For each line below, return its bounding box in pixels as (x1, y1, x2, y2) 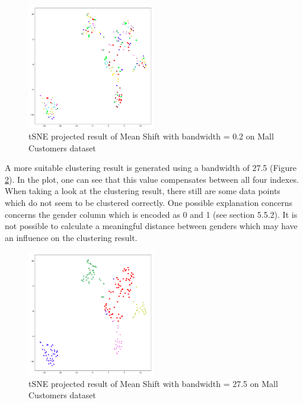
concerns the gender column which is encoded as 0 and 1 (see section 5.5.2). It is (5, 208, 298, 220)
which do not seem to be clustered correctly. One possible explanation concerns (5, 196, 293, 209)
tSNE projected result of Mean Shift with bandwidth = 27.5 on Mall (28, 377, 278, 389)
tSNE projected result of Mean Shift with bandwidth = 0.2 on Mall (28, 130, 274, 142)
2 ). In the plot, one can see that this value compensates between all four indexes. (5, 173, 299, 185)
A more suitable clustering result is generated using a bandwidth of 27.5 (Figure (5, 161, 296, 174)
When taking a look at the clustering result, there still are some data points (5, 185, 280, 197)
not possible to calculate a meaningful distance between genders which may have (5, 220, 298, 232)
